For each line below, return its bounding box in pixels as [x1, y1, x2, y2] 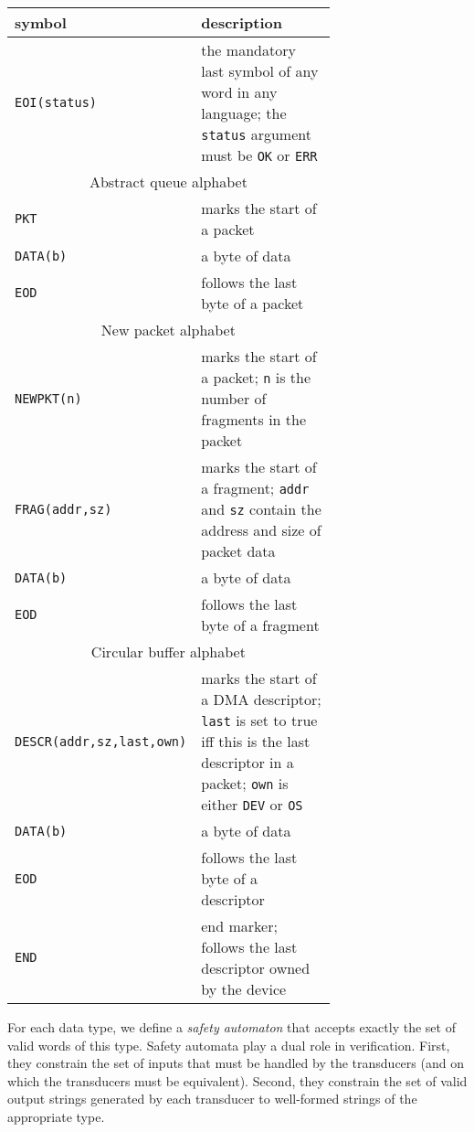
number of [201, 388, 267, 409]
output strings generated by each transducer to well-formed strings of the [7, 1089, 417, 1108]
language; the [201, 102, 287, 123]
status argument [201, 123, 311, 144]
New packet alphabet [100, 319, 236, 340]
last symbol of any [201, 60, 319, 81]
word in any [201, 81, 278, 102]
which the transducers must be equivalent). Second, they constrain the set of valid [7, 1071, 468, 1090]
